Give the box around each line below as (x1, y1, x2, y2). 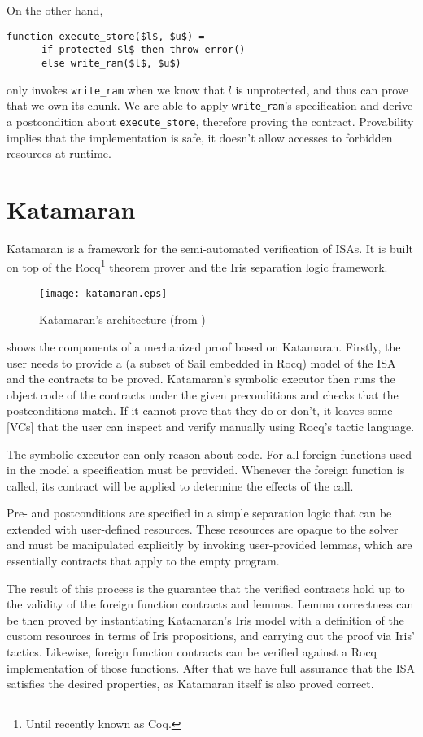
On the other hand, (7, 2, 103, 18)
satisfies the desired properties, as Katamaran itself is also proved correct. (7, 675, 374, 692)
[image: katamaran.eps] (39, 287, 168, 299)
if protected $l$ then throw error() (41, 44, 246, 56)
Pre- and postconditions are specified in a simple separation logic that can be (7, 504, 392, 521)
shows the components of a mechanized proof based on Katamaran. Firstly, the (7, 338, 401, 355)
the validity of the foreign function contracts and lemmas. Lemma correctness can (7, 595, 414, 613)
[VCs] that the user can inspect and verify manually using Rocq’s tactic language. (7, 417, 415, 434)
